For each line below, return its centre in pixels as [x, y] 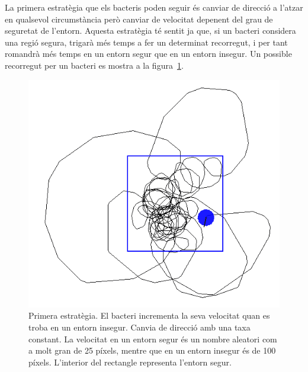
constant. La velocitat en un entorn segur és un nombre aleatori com [153, 339]
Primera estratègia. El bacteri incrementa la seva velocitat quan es [149, 315]
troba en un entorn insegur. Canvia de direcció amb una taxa [139, 327]
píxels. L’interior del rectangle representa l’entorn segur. [130, 362]
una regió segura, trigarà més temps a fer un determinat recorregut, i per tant [146, 42]
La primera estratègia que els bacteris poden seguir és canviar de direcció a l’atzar [154, 7]
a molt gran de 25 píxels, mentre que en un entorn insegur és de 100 [152, 350]
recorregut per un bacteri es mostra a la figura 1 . [94, 65]
